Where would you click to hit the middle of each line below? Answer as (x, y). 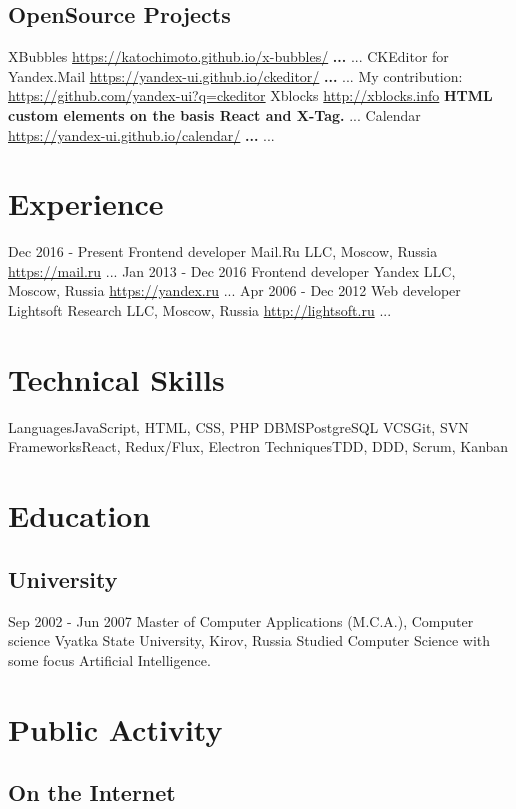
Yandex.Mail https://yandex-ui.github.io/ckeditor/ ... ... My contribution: (235, 75)
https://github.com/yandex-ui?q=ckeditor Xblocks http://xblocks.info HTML (250, 95)
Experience (86, 203)
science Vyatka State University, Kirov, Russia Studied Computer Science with (249, 640)
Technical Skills (116, 378)
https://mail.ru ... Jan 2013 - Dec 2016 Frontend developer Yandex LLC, (232, 270)
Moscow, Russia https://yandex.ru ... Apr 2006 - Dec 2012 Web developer (234, 290)
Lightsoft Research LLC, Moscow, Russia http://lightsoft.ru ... (200, 310)
